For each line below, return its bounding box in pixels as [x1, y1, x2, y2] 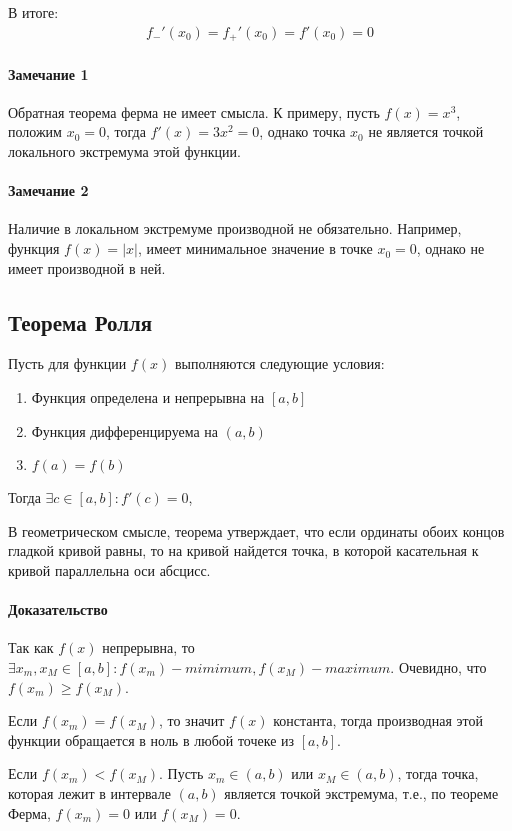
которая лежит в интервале [8, 782, 171, 803]
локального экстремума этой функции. [8, 141, 241, 162]
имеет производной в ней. [8, 257, 166, 278]
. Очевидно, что [390, 656, 487, 677]
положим [8, 121, 62, 142]
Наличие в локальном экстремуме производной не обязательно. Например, [8, 218, 462, 239]
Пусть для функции [8, 353, 127, 374]
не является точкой [368, 121, 484, 142]
